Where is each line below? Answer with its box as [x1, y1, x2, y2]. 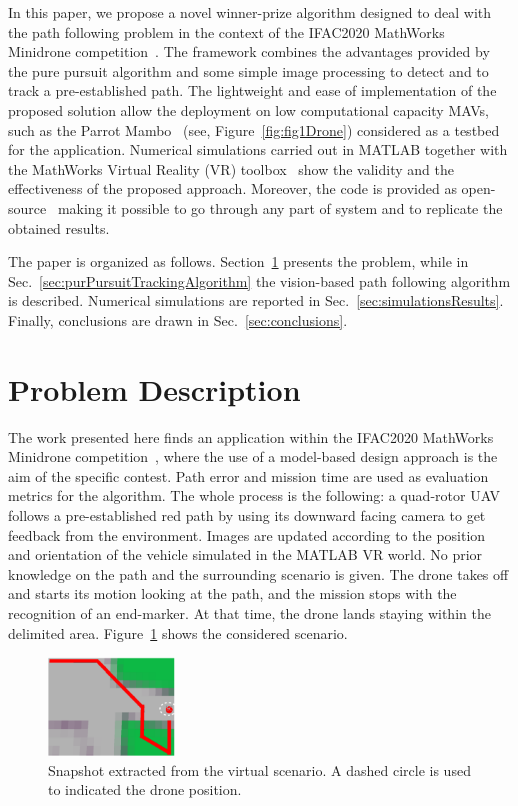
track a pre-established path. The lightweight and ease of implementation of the [8, 80, 497, 101]
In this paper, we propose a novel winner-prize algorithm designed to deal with [8, 2, 492, 22]
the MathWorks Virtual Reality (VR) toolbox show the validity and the [8, 158, 454, 179]
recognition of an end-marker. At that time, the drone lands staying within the [8, 602, 491, 623]
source [8, 197, 47, 218]
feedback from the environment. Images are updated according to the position [8, 524, 486, 545]
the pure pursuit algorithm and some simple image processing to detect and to [8, 60, 489, 81]
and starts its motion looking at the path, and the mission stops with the [8, 583, 457, 604]
